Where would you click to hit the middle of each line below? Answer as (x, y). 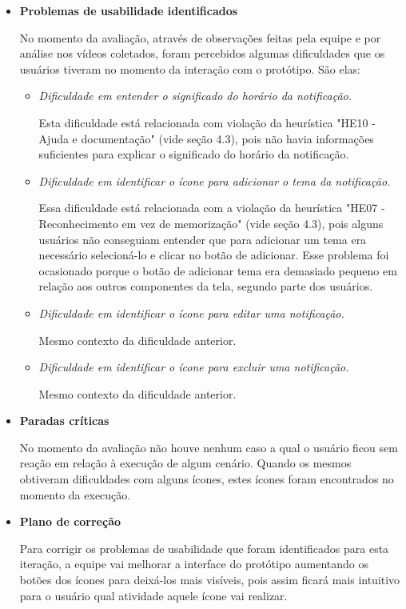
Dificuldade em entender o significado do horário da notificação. (195, 96)
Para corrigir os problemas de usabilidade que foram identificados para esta (204, 548)
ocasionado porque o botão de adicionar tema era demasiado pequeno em (218, 270)
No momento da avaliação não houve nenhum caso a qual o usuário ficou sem (209, 447)
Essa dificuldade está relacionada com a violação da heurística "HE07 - (212, 208)
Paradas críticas (64, 421)
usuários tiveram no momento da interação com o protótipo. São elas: (190, 68)
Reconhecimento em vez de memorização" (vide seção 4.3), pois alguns (211, 223)
